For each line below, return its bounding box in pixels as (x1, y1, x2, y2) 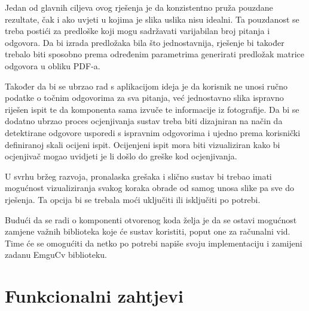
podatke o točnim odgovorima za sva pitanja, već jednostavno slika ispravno (5, 91, 284, 104)
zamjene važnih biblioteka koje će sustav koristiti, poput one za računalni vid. (5, 225, 290, 238)
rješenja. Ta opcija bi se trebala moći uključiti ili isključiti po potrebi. (5, 193, 261, 205)
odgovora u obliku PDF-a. (5, 59, 100, 72)
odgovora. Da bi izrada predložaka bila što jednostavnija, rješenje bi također (5, 36, 284, 48)
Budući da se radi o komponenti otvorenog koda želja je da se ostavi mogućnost (5, 213, 297, 226)
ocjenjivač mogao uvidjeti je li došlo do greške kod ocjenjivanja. (5, 150, 237, 162)
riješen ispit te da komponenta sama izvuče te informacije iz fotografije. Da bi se (5, 103, 299, 115)
